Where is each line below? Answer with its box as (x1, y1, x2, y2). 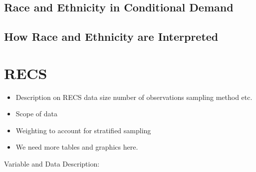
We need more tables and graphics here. (15, 142, 138, 152)
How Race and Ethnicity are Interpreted (4, 29, 219, 44)
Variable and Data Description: (4, 159, 100, 169)
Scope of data (15, 108, 58, 119)
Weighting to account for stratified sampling (15, 125, 151, 135)
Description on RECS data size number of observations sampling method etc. (15, 91, 253, 102)
